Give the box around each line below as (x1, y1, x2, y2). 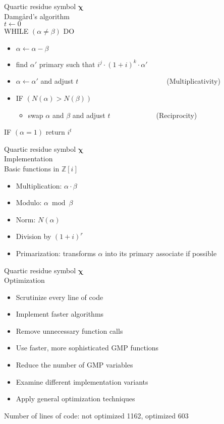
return (45, 127, 65, 137)
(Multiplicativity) (166, 76, 220, 86)
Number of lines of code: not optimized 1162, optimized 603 (4, 410, 189, 420)
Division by (16, 231, 51, 241)
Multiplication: (16, 180, 62, 191)
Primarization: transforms (16, 248, 96, 258)
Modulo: (16, 197, 42, 208)
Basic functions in (4, 163, 60, 173)
